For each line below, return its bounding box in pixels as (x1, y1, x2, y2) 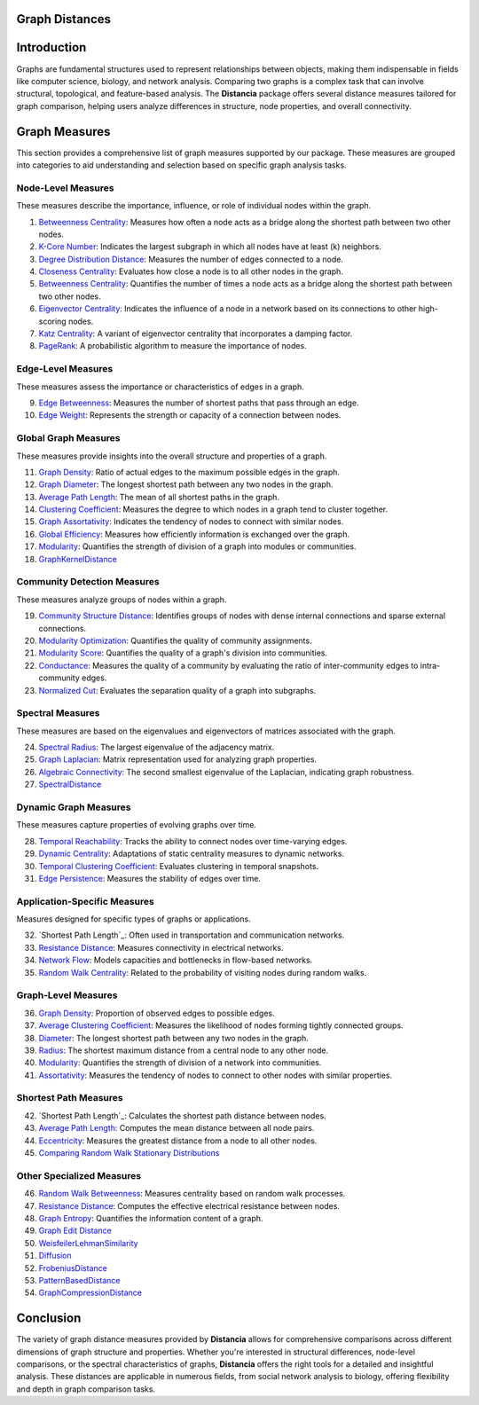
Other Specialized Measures (16, 1169, 142, 1181)
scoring (38, 316, 67, 326)
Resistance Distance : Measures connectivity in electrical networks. (38, 942, 284, 953)
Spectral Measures (16, 707, 100, 719)
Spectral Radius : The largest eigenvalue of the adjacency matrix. (38, 742, 275, 753)
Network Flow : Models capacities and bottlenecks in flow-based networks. (38, 954, 313, 966)
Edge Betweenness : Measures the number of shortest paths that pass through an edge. (38, 397, 359, 408)
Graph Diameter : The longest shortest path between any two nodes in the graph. (38, 479, 334, 490)
